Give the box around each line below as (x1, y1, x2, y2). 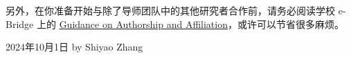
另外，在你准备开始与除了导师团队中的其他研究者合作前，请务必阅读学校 (6, 3, 335, 17)
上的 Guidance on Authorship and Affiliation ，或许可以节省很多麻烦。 (36, 16, 344, 31)
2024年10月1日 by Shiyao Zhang (6, 40, 143, 54)
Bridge (6, 16, 34, 31)
